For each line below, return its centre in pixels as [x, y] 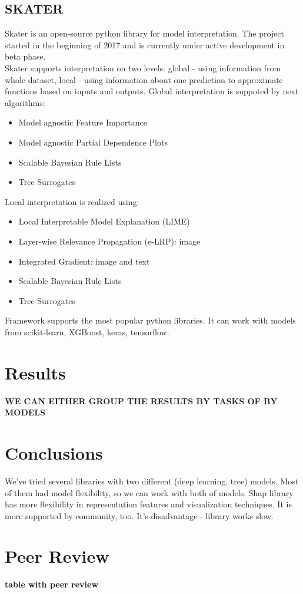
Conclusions [54, 452]
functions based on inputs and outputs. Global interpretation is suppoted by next [152, 91]
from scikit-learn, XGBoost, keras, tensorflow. [87, 331]
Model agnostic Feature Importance [83, 122]
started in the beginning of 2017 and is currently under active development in [145, 44]
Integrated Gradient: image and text [84, 261]
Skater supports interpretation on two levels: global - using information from [143, 67]
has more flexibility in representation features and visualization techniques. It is [148, 504]
